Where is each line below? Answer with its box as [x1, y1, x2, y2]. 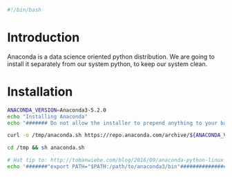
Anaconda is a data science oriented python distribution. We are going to [7, 52, 215, 61]
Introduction [7, 30, 80, 45]
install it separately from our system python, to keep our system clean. [7, 59, 208, 68]
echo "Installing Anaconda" [7, 113, 88, 120]
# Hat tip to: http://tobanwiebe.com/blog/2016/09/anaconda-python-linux [7, 157, 224, 164]
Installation [7, 84, 73, 99]
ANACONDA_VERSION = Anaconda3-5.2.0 [7, 107, 107, 114]
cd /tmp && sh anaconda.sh [7, 145, 85, 152]
